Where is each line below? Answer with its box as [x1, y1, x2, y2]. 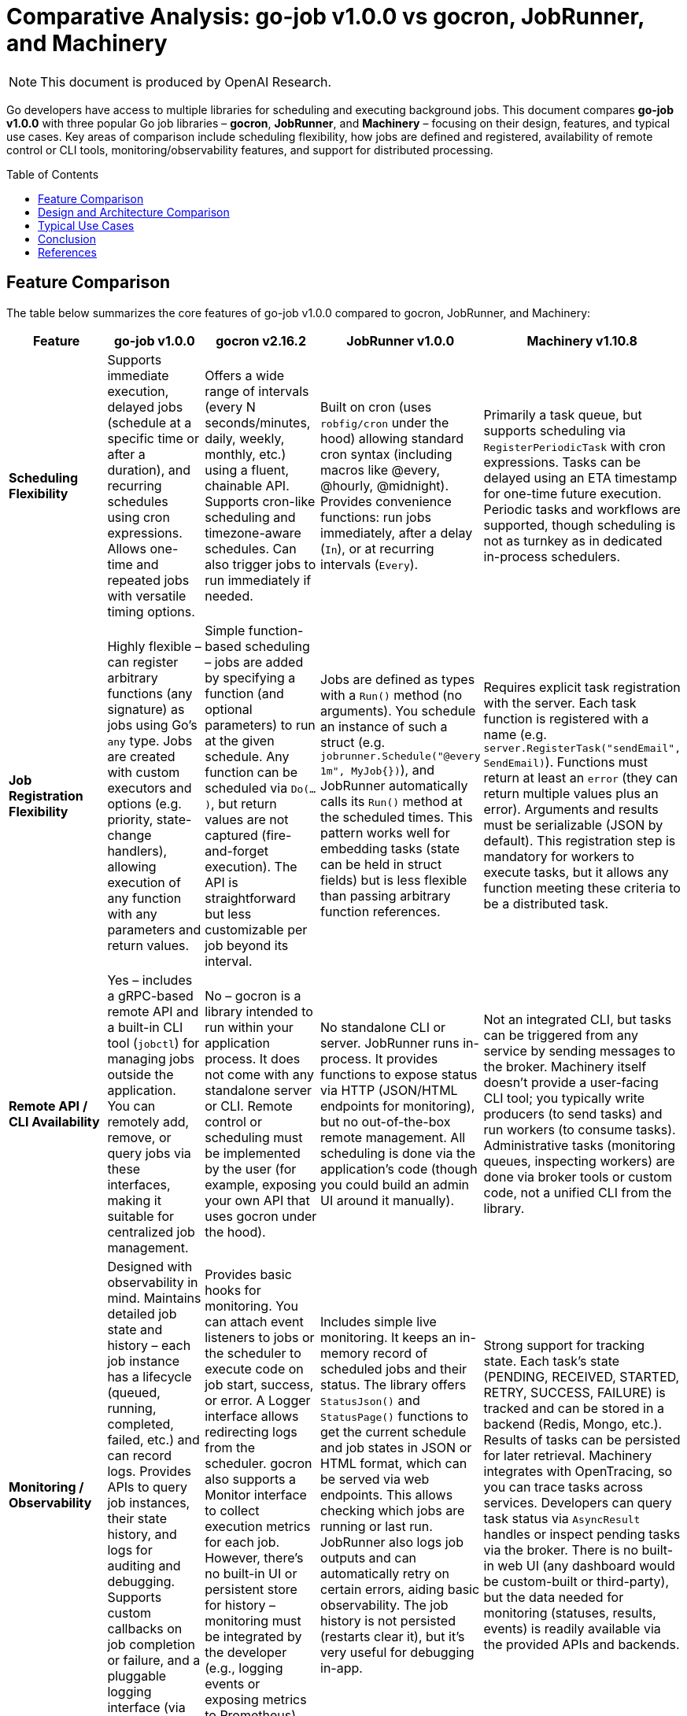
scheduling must [205, 1129, 303, 1145]
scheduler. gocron [205, 1455, 312, 1471]
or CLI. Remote [205, 1097, 293, 1114]
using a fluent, [205, 461, 290, 478]
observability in [107, 1274, 198, 1290]
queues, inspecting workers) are [483, 1152, 675, 1169]
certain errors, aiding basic [320, 1581, 480, 1597]
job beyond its [205, 937, 289, 953]
